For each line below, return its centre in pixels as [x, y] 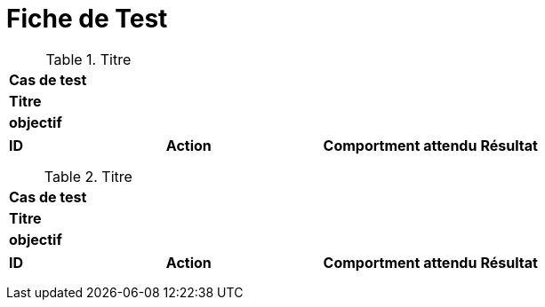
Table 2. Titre [88, 176]
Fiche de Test [87, 19]
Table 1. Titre [88, 59]
